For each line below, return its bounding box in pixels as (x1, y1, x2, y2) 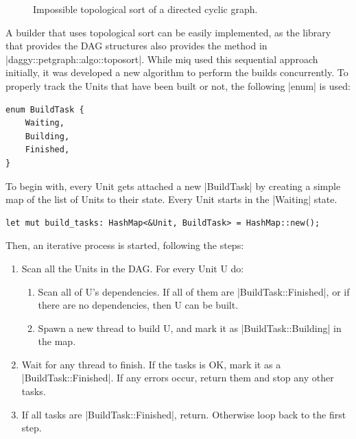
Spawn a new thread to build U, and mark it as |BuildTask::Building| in (38, 320, 342, 335)
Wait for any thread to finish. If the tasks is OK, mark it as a (21, 357, 281, 371)
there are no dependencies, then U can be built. (38, 298, 239, 312)
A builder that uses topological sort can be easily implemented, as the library (5, 25, 331, 39)
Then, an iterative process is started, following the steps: (5, 238, 244, 252)
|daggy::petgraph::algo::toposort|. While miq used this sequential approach (5, 51, 318, 66)
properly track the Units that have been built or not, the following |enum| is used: (5, 78, 351, 93)
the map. (38, 334, 76, 348)
